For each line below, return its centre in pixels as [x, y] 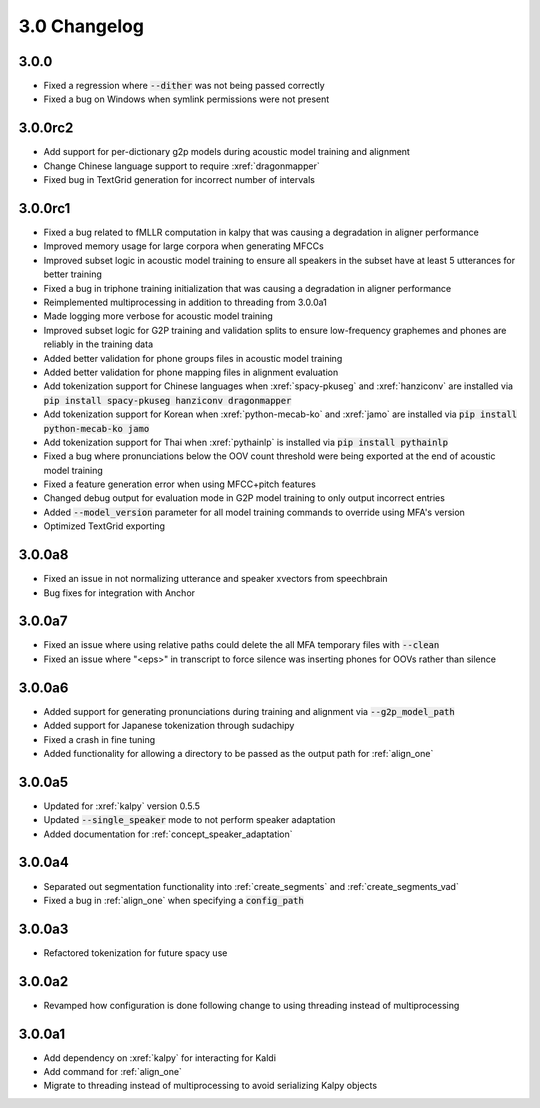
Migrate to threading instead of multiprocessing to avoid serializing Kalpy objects [210, 1086]
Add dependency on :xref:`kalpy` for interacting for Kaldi [160, 1057]
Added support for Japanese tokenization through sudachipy [169, 726]
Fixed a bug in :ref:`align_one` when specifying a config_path [173, 900]
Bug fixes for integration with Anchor [119, 592]
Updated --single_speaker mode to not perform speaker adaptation [189, 820]
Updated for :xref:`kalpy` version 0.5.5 [121, 806]
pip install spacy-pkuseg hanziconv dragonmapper [167, 400]
